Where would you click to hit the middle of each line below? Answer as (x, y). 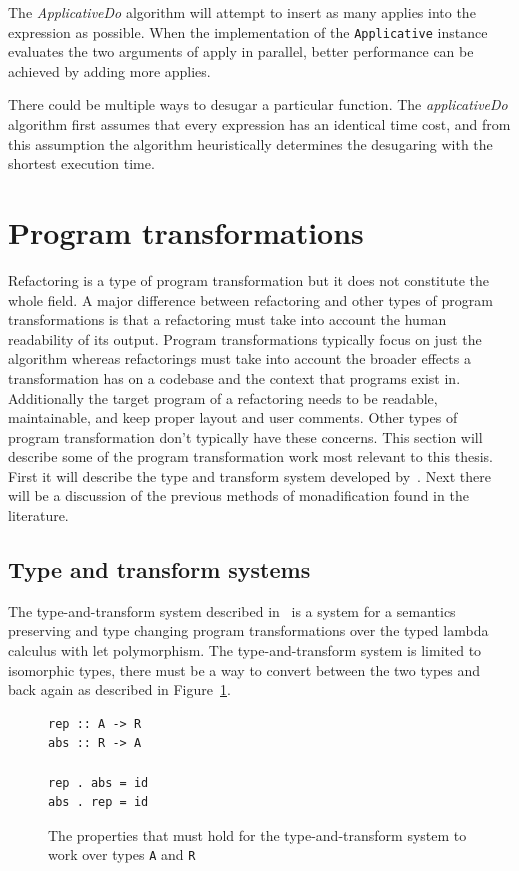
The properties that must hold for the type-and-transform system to (257, 834)
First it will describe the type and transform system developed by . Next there (249, 475)
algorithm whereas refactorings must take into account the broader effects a (239, 358)
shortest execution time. (81, 163)
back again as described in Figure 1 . (119, 689)
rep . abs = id (98, 782)
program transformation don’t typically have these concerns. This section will (245, 436)
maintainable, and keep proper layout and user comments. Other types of (233, 417)
